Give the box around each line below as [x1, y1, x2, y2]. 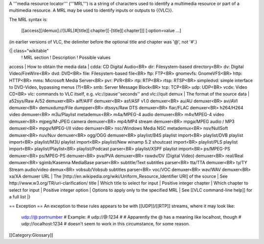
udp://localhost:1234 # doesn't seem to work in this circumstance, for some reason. [21, 221, 190, 227]
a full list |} [9, 194, 31, 200]
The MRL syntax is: [9, 16, 48, 22]
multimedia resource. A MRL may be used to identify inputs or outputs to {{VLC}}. [9, 7, 174, 13]
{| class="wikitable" [9, 48, 49, 53]
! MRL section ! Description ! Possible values [21, 54, 111, 61]
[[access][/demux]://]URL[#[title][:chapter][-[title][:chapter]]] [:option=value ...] [21, 27, 181, 34]
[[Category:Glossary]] [9, 232, 53, 238]
